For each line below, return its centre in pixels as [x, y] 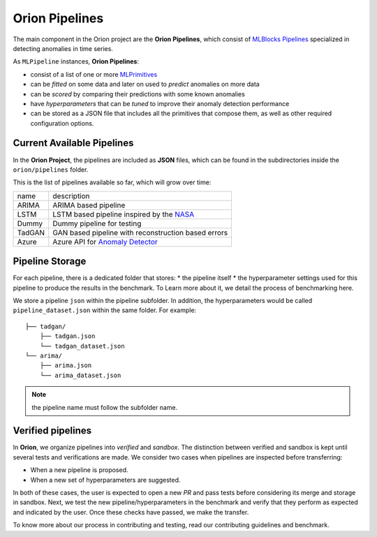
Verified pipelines [52, 431]
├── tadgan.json [67, 336]
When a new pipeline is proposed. [79, 470]
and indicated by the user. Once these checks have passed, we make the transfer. [131, 512]
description [71, 196]
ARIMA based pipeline [89, 205]
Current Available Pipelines [73, 143]
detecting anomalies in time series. [63, 48]
